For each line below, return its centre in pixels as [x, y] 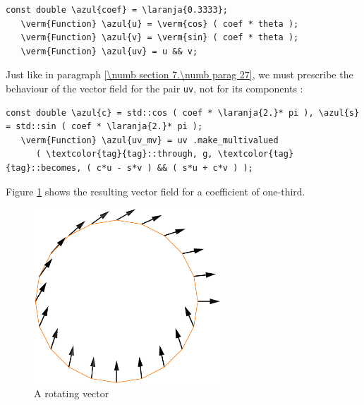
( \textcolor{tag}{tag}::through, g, [124, 154]
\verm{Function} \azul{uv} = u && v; [109, 51]
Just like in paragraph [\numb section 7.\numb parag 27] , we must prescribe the [180, 74]
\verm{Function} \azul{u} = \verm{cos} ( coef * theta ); [160, 24]
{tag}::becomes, [44, 168]
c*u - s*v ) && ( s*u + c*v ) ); [175, 168]
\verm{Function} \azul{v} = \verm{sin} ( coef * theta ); [160, 38]
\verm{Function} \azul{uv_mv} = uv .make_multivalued [150, 140]
